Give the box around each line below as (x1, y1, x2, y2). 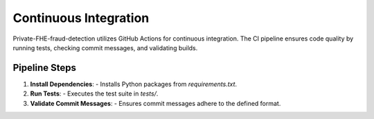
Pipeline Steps (12, 62, 76, 74)
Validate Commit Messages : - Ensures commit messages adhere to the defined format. (30, 99, 281, 107)
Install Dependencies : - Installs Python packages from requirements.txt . (30, 80, 238, 88)
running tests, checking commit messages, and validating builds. (12, 43, 198, 52)
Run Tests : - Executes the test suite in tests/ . (30, 89, 159, 98)
